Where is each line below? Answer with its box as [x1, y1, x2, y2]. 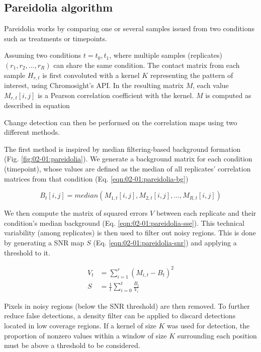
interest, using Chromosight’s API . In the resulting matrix [4, 80, 184, 91]
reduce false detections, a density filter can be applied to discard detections [4, 310, 236, 321]
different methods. [4, 127, 60, 137]
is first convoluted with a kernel [42, 69, 140, 80]
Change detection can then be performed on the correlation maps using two [4, 117, 237, 127]
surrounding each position [177, 330, 257, 340]
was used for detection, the [167, 320, 250, 330]
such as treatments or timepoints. [4, 33, 107, 43]
